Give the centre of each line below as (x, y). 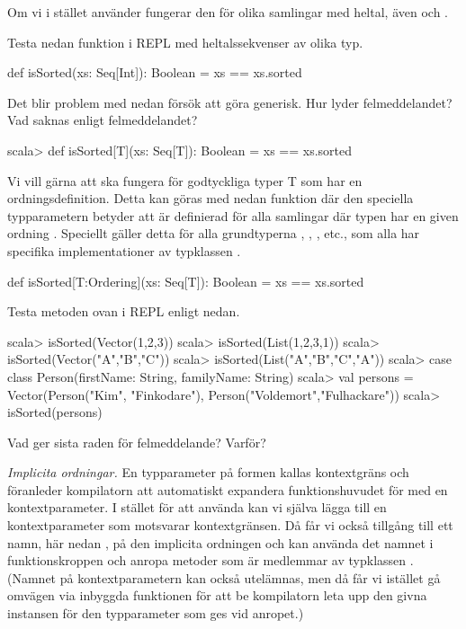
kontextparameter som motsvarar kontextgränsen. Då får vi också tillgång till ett (230, 525)
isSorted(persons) (55, 412)
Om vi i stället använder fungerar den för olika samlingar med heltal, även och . (228, 12)
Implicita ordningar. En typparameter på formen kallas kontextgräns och (208, 472)
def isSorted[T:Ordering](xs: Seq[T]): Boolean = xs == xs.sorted (186, 281)
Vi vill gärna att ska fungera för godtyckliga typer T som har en (185, 180)
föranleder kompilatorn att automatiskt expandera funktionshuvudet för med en (228, 489)
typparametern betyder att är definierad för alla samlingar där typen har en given (233, 215)
